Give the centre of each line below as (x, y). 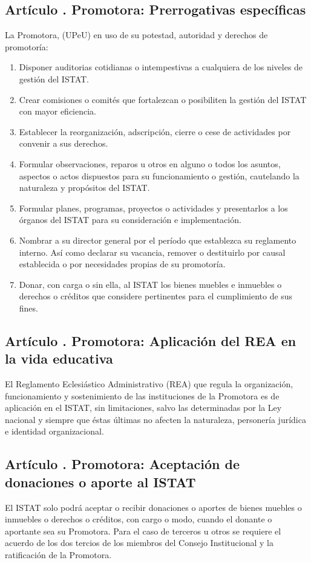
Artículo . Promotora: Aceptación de (122, 464)
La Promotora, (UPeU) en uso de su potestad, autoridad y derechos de (136, 35)
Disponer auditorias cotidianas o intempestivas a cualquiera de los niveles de (161, 67)
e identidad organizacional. (54, 431)
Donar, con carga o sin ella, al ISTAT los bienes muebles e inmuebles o (150, 284)
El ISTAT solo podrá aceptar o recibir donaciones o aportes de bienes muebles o (153, 507)
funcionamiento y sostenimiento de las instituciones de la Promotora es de (142, 395)
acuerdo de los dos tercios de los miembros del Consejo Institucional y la (139, 543)
